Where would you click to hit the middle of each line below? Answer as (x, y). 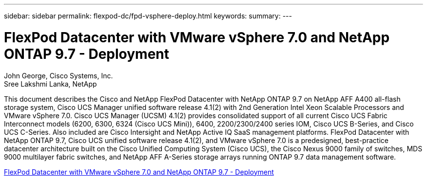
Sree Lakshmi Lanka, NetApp (50, 84)
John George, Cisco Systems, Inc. (58, 75)
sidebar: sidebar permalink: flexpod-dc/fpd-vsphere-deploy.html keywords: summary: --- (148, 16)
